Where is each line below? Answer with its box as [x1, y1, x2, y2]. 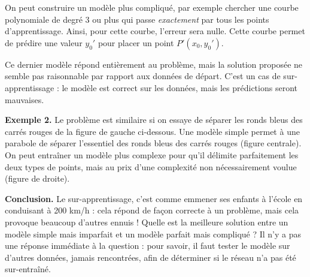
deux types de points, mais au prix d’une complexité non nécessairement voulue [5, 160, 297, 173]
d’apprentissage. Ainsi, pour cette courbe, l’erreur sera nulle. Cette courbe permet [5, 25, 305, 37]
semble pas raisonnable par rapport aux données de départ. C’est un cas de [5, 70, 281, 82]
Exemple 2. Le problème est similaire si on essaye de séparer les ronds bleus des [5, 113, 303, 126]
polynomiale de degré [5, 13, 83, 25]
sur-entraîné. [5, 263, 51, 275]
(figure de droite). [5, 172, 70, 185]
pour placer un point [98, 36, 174, 49]
